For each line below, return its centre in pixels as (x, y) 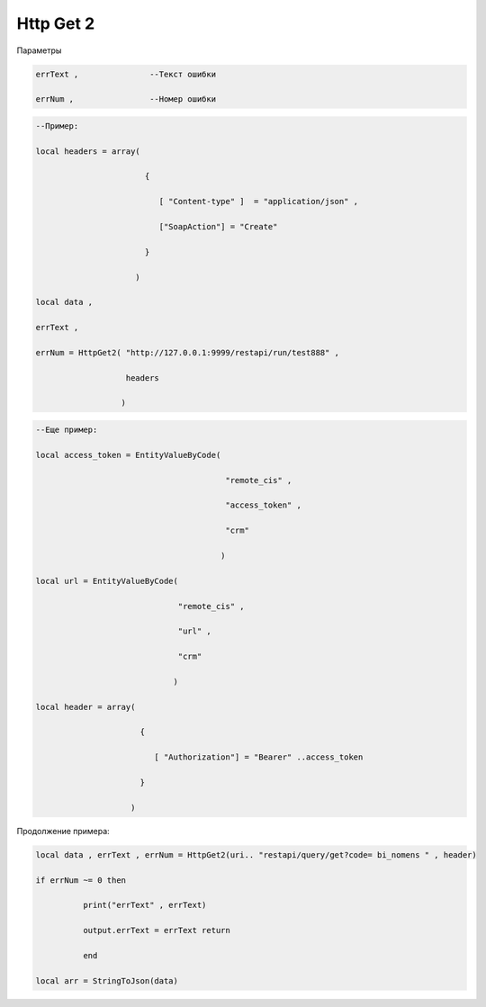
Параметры (39, 50)
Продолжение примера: (63, 831)
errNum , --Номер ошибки (126, 99)
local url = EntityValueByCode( (107, 581)
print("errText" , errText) (144, 905)
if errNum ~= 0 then (81, 880)
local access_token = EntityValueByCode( (128, 455)
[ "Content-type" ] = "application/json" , (259, 202)
